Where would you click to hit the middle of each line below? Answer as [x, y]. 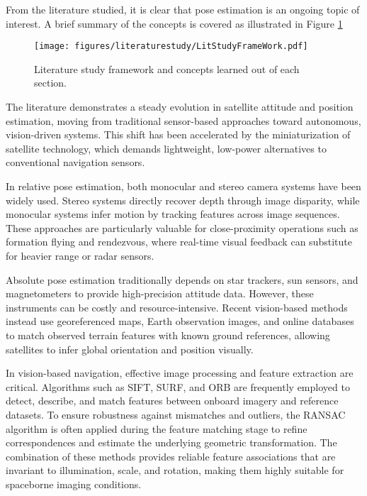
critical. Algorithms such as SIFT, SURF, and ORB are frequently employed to [178, 386]
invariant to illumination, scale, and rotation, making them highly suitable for [175, 470]
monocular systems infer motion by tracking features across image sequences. [173, 214]
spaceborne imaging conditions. [74, 484]
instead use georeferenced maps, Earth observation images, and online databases [180, 321]
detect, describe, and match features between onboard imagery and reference [172, 401]
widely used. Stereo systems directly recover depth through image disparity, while [183, 200]
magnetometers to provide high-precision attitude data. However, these [160, 293]
